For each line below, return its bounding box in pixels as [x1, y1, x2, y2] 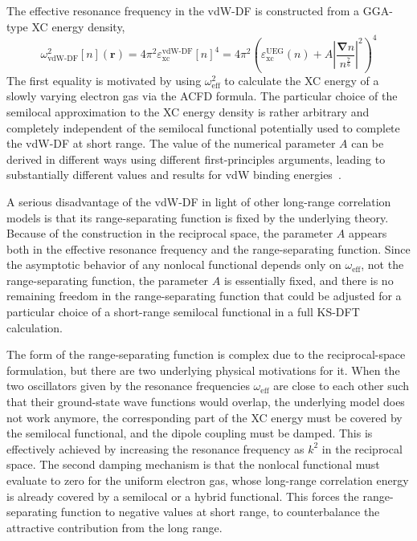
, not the [361, 256, 404, 273]
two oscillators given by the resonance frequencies [6, 377, 250, 394]
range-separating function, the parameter [6, 271, 209, 288]
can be [351, 135, 384, 152]
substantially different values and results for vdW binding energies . [6, 166, 341, 183]
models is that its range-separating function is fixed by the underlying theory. [6, 209, 389, 226]
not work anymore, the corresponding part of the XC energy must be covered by [6, 409, 403, 425]
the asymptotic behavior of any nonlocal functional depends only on [6, 256, 341, 273]
